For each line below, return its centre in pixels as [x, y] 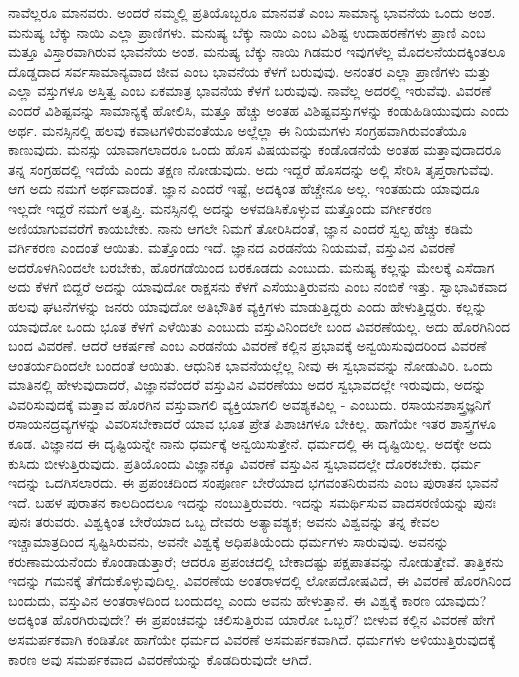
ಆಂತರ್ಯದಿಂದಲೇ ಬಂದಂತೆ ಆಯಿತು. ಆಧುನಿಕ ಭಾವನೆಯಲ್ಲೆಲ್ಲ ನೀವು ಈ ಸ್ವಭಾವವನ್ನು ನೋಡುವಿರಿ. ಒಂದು [250, 364]
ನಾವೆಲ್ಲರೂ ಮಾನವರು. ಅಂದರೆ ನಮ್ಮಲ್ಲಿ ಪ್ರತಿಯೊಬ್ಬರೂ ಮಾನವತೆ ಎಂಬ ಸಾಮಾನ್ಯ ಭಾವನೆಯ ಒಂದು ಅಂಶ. [252, 12]
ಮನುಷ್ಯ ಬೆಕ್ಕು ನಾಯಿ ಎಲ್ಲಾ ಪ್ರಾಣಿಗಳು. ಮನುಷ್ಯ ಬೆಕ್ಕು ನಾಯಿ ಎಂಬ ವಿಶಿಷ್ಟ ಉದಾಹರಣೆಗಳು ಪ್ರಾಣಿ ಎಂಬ [247, 31]
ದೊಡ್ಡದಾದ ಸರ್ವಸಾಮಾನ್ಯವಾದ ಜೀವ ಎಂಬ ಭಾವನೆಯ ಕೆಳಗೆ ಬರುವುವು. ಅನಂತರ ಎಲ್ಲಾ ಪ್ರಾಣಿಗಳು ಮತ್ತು [249, 70]
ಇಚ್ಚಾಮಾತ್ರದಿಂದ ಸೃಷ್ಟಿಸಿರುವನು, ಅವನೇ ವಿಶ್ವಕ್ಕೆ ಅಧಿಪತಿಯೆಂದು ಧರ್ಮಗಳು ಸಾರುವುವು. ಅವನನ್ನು [228, 541]
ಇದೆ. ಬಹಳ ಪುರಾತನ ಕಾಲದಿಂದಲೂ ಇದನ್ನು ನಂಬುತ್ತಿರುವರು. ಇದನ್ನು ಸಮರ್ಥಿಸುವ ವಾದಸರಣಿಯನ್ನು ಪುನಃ [252, 501]
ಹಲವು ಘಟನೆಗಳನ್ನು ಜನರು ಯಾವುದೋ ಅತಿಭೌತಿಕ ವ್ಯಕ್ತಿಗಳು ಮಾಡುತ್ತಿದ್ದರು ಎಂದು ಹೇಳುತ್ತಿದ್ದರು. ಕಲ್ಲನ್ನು [248, 305]
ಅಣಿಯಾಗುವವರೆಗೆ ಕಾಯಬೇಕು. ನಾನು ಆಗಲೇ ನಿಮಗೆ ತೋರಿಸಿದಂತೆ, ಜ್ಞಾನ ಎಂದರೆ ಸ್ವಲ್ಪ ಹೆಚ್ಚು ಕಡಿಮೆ [241, 227]
